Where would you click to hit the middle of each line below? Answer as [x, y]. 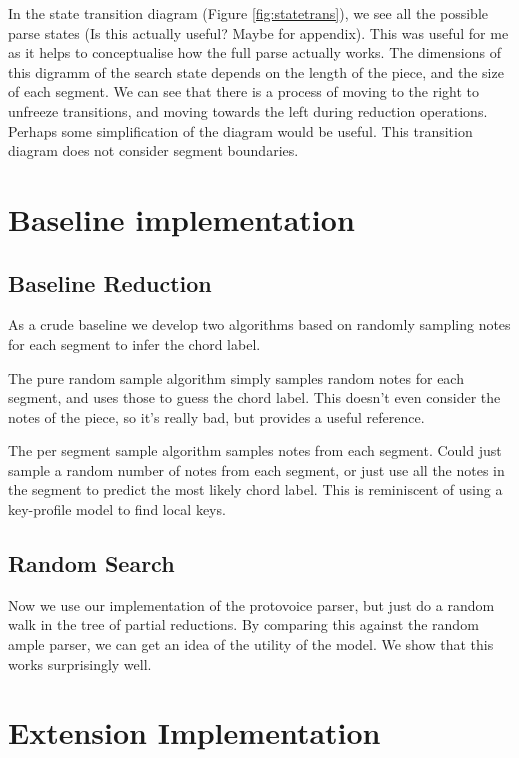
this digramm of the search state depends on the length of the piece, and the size [256, 71]
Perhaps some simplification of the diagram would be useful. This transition [240, 130]
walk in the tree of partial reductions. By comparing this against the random [243, 624]
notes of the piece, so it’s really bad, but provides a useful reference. [216, 416]
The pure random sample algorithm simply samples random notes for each [236, 377]
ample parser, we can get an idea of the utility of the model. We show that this [251, 644]
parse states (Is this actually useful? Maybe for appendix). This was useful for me [258, 32]
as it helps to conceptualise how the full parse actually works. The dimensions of [254, 52]
